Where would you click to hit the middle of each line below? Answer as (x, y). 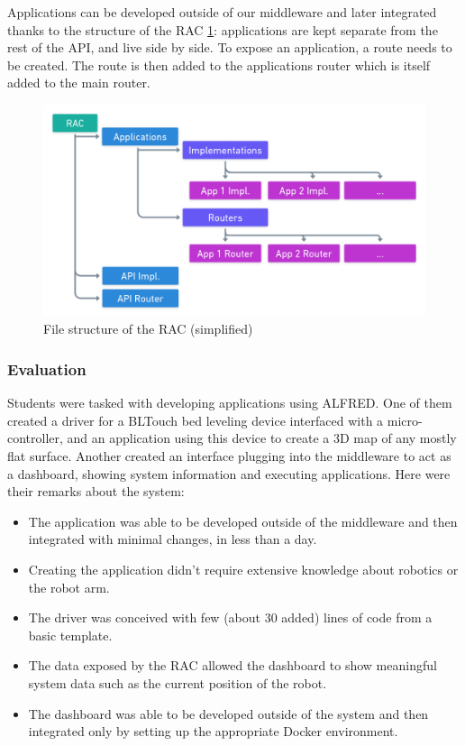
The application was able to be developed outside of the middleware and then (243, 521)
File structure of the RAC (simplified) (148, 329)
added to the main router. (79, 83)
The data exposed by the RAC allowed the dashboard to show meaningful (232, 665)
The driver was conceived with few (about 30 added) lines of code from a (230, 617)
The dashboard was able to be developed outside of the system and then (228, 713)
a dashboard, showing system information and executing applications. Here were (229, 473)
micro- (405, 420)
